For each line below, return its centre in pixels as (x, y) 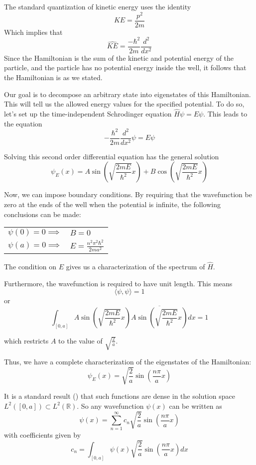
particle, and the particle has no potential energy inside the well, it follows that (125, 67)
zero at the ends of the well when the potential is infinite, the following (112, 204)
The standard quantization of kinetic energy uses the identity (98, 6)
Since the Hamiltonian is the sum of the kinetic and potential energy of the (119, 58)
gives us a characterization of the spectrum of (135, 267)
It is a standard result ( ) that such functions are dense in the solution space (120, 396)
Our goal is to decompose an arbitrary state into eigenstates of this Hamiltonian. (128, 94)
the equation (23, 123)
